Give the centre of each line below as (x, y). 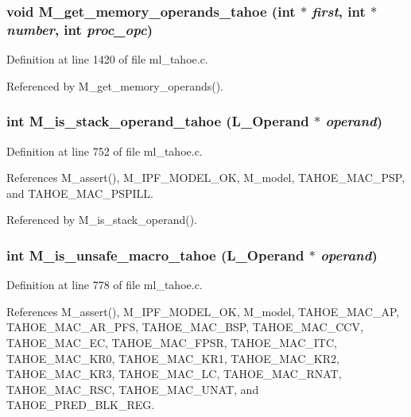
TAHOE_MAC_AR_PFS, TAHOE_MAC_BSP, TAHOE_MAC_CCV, (185, 327)
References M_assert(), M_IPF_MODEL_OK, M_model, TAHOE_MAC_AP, (203, 311)
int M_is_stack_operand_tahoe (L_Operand (158, 121)
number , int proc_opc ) (79, 29)
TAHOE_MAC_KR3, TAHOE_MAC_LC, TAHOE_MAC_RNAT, (174, 374)
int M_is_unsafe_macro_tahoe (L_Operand (155, 255)
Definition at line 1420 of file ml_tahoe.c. (107, 59)
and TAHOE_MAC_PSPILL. (80, 193)
